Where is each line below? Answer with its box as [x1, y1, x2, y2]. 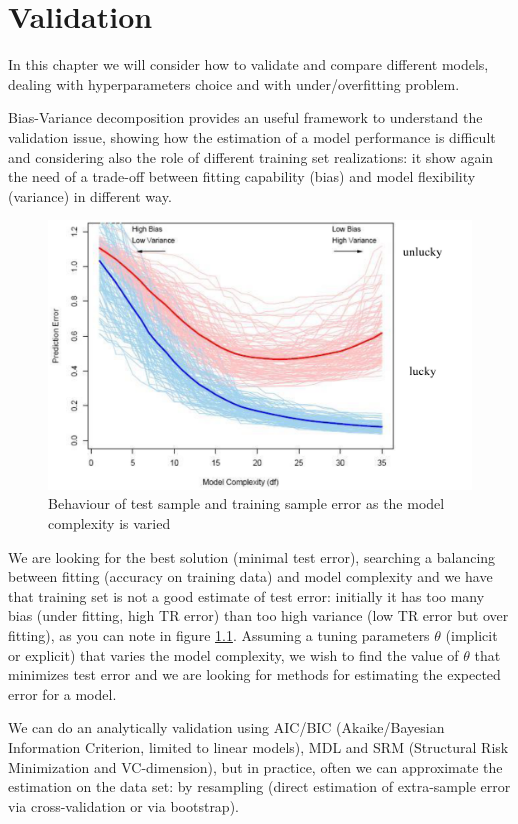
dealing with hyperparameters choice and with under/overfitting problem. [8, 73, 460, 94]
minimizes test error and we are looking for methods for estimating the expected [8, 664, 501, 685]
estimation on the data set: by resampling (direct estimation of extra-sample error [8, 776, 511, 797]
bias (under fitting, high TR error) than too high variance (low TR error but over [8, 605, 509, 626]
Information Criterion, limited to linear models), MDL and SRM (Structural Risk [8, 736, 509, 757]
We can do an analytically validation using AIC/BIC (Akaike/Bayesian [8, 717, 445, 738]
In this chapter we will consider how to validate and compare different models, [8, 54, 489, 75]
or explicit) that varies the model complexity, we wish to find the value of [8, 644, 459, 665]
